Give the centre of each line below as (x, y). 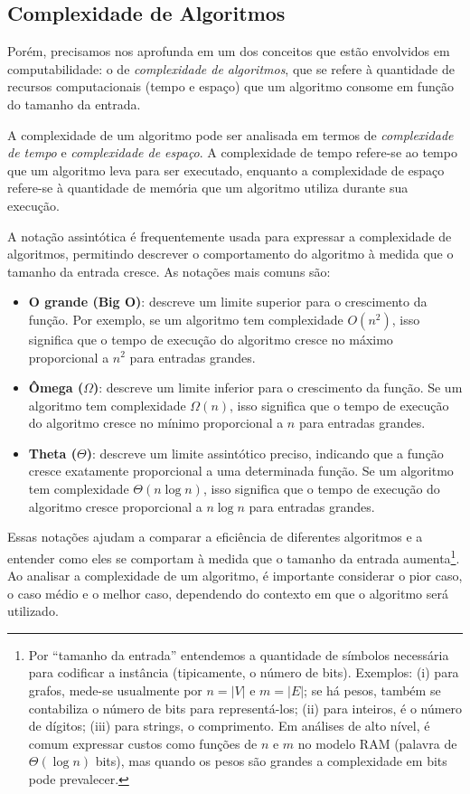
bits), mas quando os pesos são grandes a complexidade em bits (271, 761)
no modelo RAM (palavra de (377, 743)
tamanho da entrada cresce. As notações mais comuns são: (169, 271)
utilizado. (33, 611)
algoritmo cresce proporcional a (115, 506)
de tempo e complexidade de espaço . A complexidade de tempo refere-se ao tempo (232, 152)
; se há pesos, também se (372, 690)
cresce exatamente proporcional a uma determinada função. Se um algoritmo (241, 471)
